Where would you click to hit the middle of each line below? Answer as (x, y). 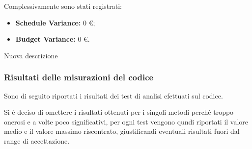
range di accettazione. (37, 140)
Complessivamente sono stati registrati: (63, 6)
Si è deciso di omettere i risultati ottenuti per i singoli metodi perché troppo (119, 112)
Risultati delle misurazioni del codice (79, 77)
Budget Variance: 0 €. (53, 39)
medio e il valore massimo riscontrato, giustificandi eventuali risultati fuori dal (122, 131)
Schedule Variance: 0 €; (55, 22)
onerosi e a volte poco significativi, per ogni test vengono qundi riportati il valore (126, 121)
